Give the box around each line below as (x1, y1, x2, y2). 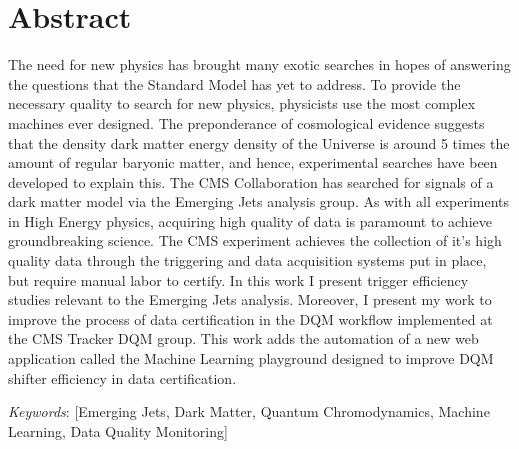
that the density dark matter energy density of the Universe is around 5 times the (8, 132, 510, 153)
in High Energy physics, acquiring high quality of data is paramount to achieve (8, 210, 492, 231)
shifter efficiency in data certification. (8, 367, 237, 388)
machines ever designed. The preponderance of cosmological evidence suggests (8, 112, 485, 133)
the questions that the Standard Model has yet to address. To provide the (8, 73, 461, 94)
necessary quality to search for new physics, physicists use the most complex (8, 93, 476, 114)
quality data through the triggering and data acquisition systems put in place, (8, 250, 487, 271)
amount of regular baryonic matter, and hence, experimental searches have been (8, 152, 498, 173)
